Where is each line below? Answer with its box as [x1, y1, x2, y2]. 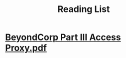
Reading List [57, 3, 110, 15]
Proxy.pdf [5, 42, 47, 53]
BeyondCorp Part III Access [5, 31, 121, 43]
